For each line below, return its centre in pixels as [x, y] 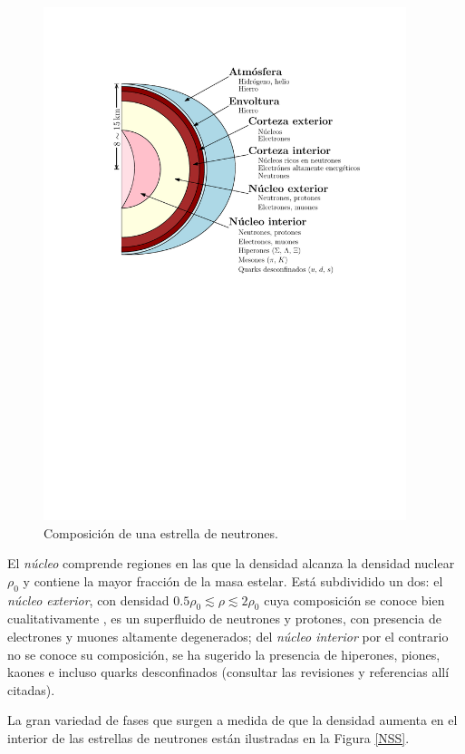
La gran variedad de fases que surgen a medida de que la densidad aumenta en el [232, 720]
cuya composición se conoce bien [354, 599]
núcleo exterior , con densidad [88, 599]
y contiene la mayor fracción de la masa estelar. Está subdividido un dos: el [233, 580]
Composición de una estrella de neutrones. [161, 532]
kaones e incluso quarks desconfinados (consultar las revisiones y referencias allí [228, 672]
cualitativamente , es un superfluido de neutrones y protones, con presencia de [224, 619]
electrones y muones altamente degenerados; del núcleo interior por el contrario [228, 636]
